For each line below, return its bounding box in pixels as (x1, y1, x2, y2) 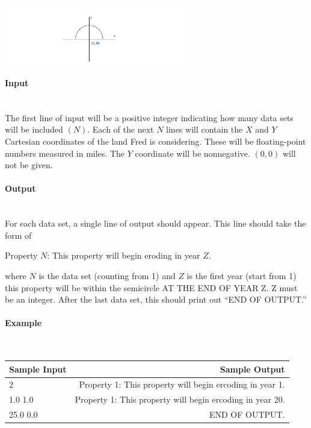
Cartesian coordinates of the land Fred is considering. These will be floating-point (5, 134, 306, 147)
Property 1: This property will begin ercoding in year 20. (75, 393, 285, 406)
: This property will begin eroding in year (47, 249, 200, 262)
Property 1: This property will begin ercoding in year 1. (79, 378, 285, 391)
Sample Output (220, 362, 285, 375)
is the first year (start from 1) (186, 269, 297, 282)
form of (5, 228, 32, 241)
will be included (5, 123, 63, 136)
